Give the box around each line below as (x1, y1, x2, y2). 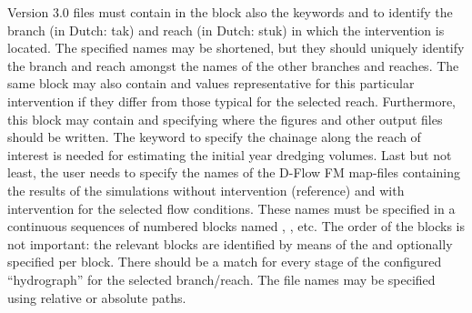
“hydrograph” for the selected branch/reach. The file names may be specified (7, 269, 436, 288)
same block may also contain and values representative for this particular (7, 74, 415, 93)
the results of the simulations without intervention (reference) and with (7, 180, 405, 199)
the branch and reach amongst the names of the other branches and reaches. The (7, 56, 459, 75)
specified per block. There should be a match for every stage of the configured (7, 252, 442, 271)
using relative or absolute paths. (7, 288, 186, 307)
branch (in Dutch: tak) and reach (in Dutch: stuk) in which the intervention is (7, 20, 445, 39)
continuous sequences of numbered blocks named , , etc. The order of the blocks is (7, 217, 465, 236)
